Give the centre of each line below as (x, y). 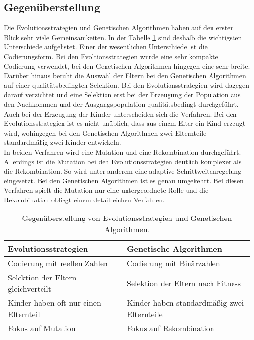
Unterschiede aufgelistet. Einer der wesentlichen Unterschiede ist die (106, 47)
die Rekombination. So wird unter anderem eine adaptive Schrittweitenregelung (123, 171)
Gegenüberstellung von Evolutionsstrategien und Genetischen (127, 218)
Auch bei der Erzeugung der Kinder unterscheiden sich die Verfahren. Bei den (120, 113)
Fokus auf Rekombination (170, 328)
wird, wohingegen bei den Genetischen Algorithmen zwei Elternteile (105, 132)
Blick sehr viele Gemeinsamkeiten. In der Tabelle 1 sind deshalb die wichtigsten (123, 37)
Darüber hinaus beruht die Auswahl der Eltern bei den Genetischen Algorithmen (125, 75)
